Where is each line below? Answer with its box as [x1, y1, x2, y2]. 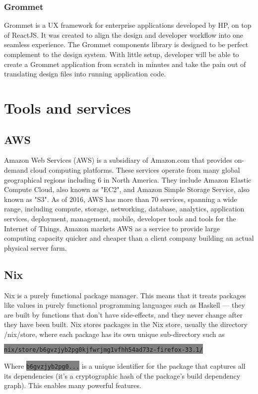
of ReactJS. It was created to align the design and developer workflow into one [4, 29, 244, 40]
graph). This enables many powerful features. [4, 380, 141, 391]
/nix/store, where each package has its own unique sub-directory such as [4, 328, 225, 339]
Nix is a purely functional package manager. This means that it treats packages [4, 290, 246, 300]
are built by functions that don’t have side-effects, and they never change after [4, 309, 243, 320]
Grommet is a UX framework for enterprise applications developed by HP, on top [4, 20, 252, 30]
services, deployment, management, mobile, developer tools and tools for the [4, 213, 236, 223]
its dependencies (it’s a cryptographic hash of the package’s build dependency [4, 370, 241, 381]
